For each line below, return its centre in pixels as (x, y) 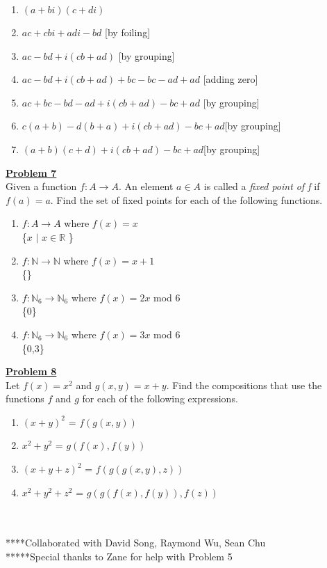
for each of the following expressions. (160, 399)
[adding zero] (230, 79)
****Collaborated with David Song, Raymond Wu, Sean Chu (136, 543)
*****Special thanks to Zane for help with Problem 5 (119, 557)
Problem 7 (31, 172)
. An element (146, 186)
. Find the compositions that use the (244, 385)
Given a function (41, 186)
